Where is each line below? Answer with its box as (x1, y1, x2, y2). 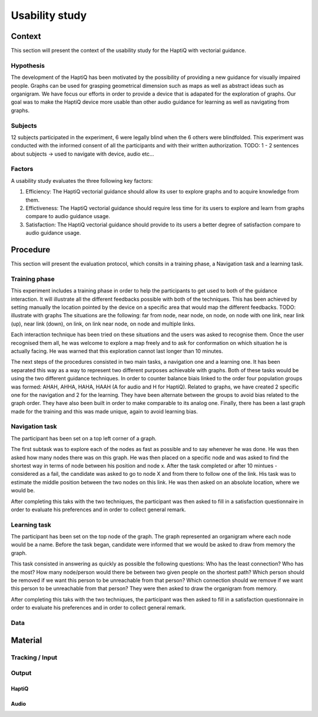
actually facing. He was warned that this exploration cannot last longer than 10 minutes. (11, 347, 223, 354)
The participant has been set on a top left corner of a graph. (11, 435, 157, 442)
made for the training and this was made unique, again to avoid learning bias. (11, 407, 198, 415)
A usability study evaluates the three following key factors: (11, 177, 153, 184)
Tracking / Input (11, 653, 58, 662)
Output (11, 669, 32, 677)
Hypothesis (11, 61, 45, 70)
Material (11, 635, 42, 645)
